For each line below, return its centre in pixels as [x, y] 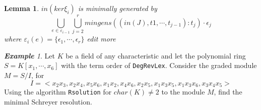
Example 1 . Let [29, 55]
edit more [101, 39]
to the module [183, 92]
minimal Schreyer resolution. [48, 101]
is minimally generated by [117, 8]
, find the [228, 92]
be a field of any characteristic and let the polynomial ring [156, 55]
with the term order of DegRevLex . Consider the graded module [159, 65]
